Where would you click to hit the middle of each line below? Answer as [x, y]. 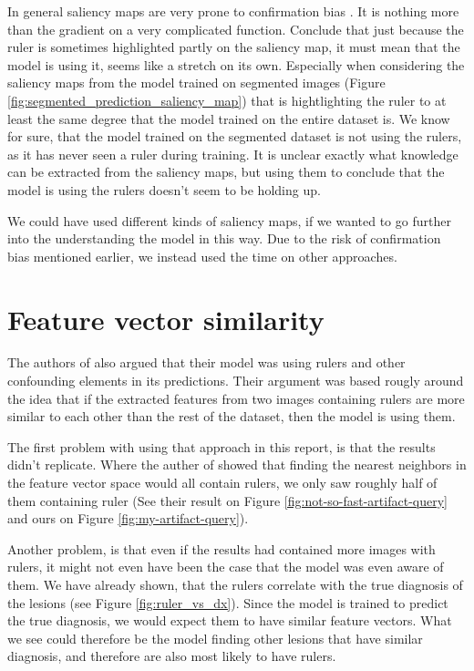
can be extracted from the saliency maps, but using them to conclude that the [226, 172]
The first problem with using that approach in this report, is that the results [222, 446]
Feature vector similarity [166, 319]
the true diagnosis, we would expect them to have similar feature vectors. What [230, 620]
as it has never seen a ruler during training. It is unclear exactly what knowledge [233, 154]
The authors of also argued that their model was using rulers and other [206, 362]
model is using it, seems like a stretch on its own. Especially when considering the [236, 64]
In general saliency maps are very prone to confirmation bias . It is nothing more [233, 11]
